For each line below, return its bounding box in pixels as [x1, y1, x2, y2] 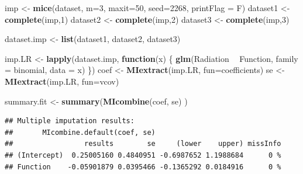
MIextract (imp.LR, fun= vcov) [5, 75, 119, 87]
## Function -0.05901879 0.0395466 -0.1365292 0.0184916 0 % [5, 162, 281, 171]
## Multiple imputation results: [5, 117, 135, 126]
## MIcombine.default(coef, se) [5, 128, 156, 137]
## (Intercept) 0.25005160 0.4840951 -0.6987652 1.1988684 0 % [5, 151, 281, 159]
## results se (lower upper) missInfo [5, 140, 281, 148]
